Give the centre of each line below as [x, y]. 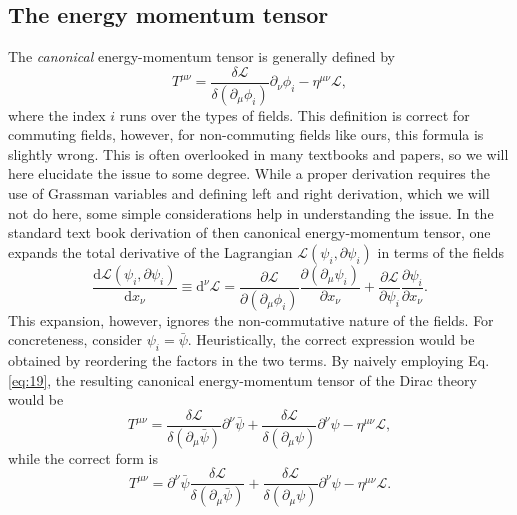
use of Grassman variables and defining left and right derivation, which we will [249, 193]
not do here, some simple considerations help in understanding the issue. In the [251, 212]
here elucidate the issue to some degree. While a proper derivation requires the [249, 173]
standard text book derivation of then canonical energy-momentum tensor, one [249, 232]
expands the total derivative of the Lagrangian [150, 251]
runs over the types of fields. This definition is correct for [294, 114]
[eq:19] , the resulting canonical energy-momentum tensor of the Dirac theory [242, 379]
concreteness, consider [75, 339]
